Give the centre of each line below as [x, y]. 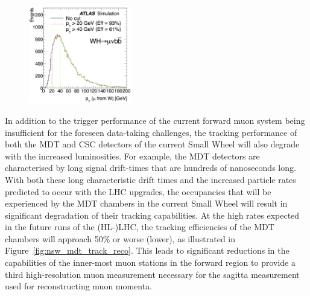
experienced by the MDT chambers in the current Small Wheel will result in [146, 203]
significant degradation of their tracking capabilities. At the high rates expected [152, 215]
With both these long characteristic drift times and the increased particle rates [150, 179]
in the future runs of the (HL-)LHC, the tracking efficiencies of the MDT [140, 227]
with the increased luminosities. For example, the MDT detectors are [132, 156]
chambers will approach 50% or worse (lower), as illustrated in [120, 238]
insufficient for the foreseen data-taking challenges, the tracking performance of [151, 132]
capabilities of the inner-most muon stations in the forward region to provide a [150, 262]
